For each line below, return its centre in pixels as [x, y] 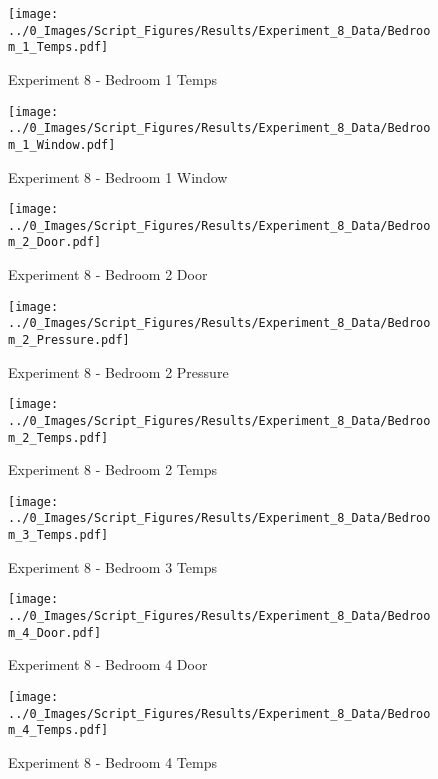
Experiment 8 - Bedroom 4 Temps [112, 761]
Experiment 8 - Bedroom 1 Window [118, 176]
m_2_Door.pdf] [55, 242]
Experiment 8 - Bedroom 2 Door [108, 274]
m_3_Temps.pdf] [58, 535]
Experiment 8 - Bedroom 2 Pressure [118, 371]
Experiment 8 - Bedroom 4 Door [108, 664]
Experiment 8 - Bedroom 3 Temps [112, 566]
